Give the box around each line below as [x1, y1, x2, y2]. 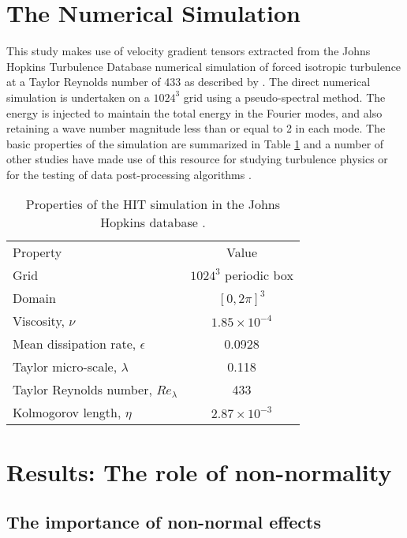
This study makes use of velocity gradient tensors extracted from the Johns [6, 43, 371, 59]
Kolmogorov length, [13, 403, 121, 422]
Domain [13, 289, 56, 308]
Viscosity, [13, 312, 65, 331]
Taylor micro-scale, [13, 357, 118, 376]
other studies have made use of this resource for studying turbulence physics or [6, 151, 388, 167]
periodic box [225, 266, 293, 285]
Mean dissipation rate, [13, 334, 136, 353]
